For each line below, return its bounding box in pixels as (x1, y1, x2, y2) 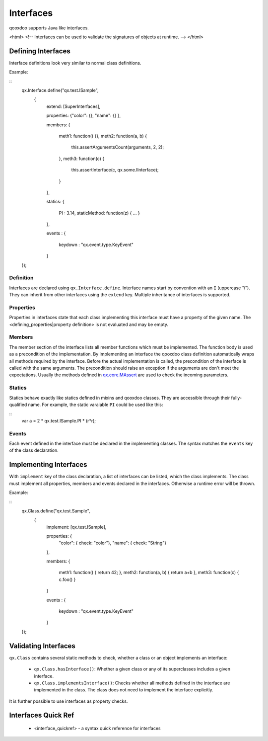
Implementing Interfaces (9, 460, 87, 469)
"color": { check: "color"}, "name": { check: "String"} (59, 540, 167, 546)
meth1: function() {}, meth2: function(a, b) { (59, 133, 147, 139)
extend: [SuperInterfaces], (46, 103, 101, 109)
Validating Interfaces (9, 642, 75, 650)
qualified (9, 402, 27, 408)
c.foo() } (59, 576, 76, 582)
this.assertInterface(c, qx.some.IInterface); (71, 167, 159, 173)
